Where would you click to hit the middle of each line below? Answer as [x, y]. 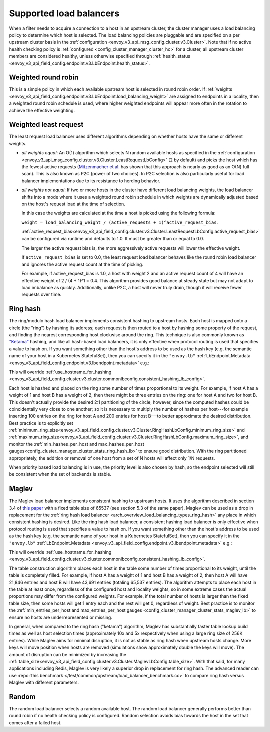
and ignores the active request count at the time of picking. [82, 264]
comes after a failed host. [35, 723]
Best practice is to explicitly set [41, 423]
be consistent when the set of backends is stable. [60, 474]
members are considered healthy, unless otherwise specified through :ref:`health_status [100, 56]
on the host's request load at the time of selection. [74, 204]
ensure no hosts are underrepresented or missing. [61, 617]
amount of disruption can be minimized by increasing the [68, 654]
